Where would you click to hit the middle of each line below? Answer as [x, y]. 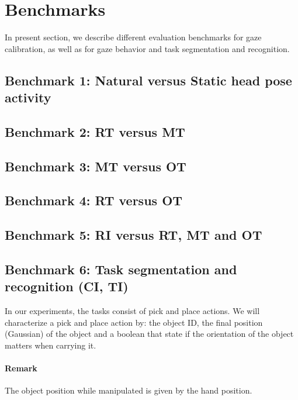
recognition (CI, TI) [67, 286]
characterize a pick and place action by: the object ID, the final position [134, 322]
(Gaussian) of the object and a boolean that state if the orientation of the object [149, 334]
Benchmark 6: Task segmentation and [121, 269]
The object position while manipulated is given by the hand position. [129, 390]
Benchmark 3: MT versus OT [96, 166]
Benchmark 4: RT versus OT [94, 200]
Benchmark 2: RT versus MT [95, 131]
